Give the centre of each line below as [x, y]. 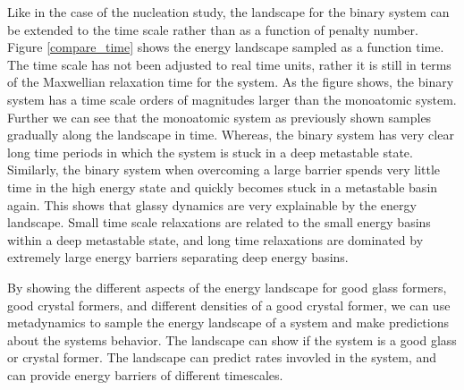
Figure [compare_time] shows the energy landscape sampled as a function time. [226, 47]
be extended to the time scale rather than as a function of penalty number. [213, 29]
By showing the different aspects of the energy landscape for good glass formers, [227, 287]
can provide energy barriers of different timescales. [145, 374]
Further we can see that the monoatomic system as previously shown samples [219, 117]
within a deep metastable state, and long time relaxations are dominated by [215, 239]
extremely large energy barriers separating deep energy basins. [178, 257]
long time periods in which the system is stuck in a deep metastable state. [210, 152]
